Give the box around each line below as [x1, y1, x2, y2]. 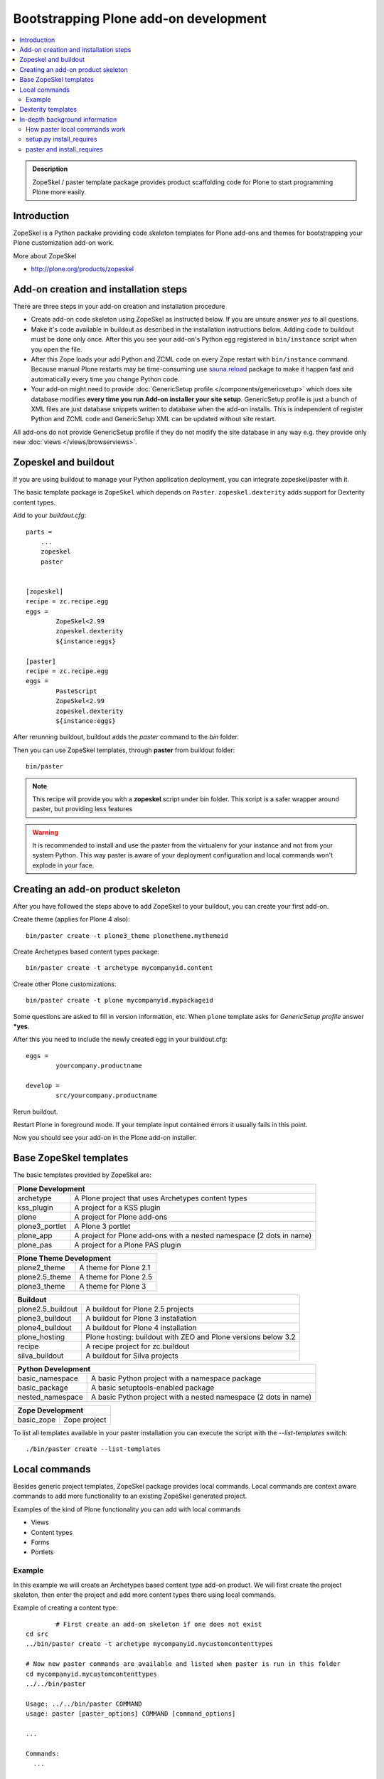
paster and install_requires [26, 144, 103, 153]
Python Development [17, 1363, 91, 1373]
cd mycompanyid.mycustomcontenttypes [26, 1669, 158, 1678]
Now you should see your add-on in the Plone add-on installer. [13, 1134, 197, 1142]
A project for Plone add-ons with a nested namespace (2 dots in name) [74, 1230, 312, 1240]
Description [32, 164, 68, 174]
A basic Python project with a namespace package [91, 1373, 262, 1383]
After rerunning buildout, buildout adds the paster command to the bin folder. [13, 733, 240, 741]
